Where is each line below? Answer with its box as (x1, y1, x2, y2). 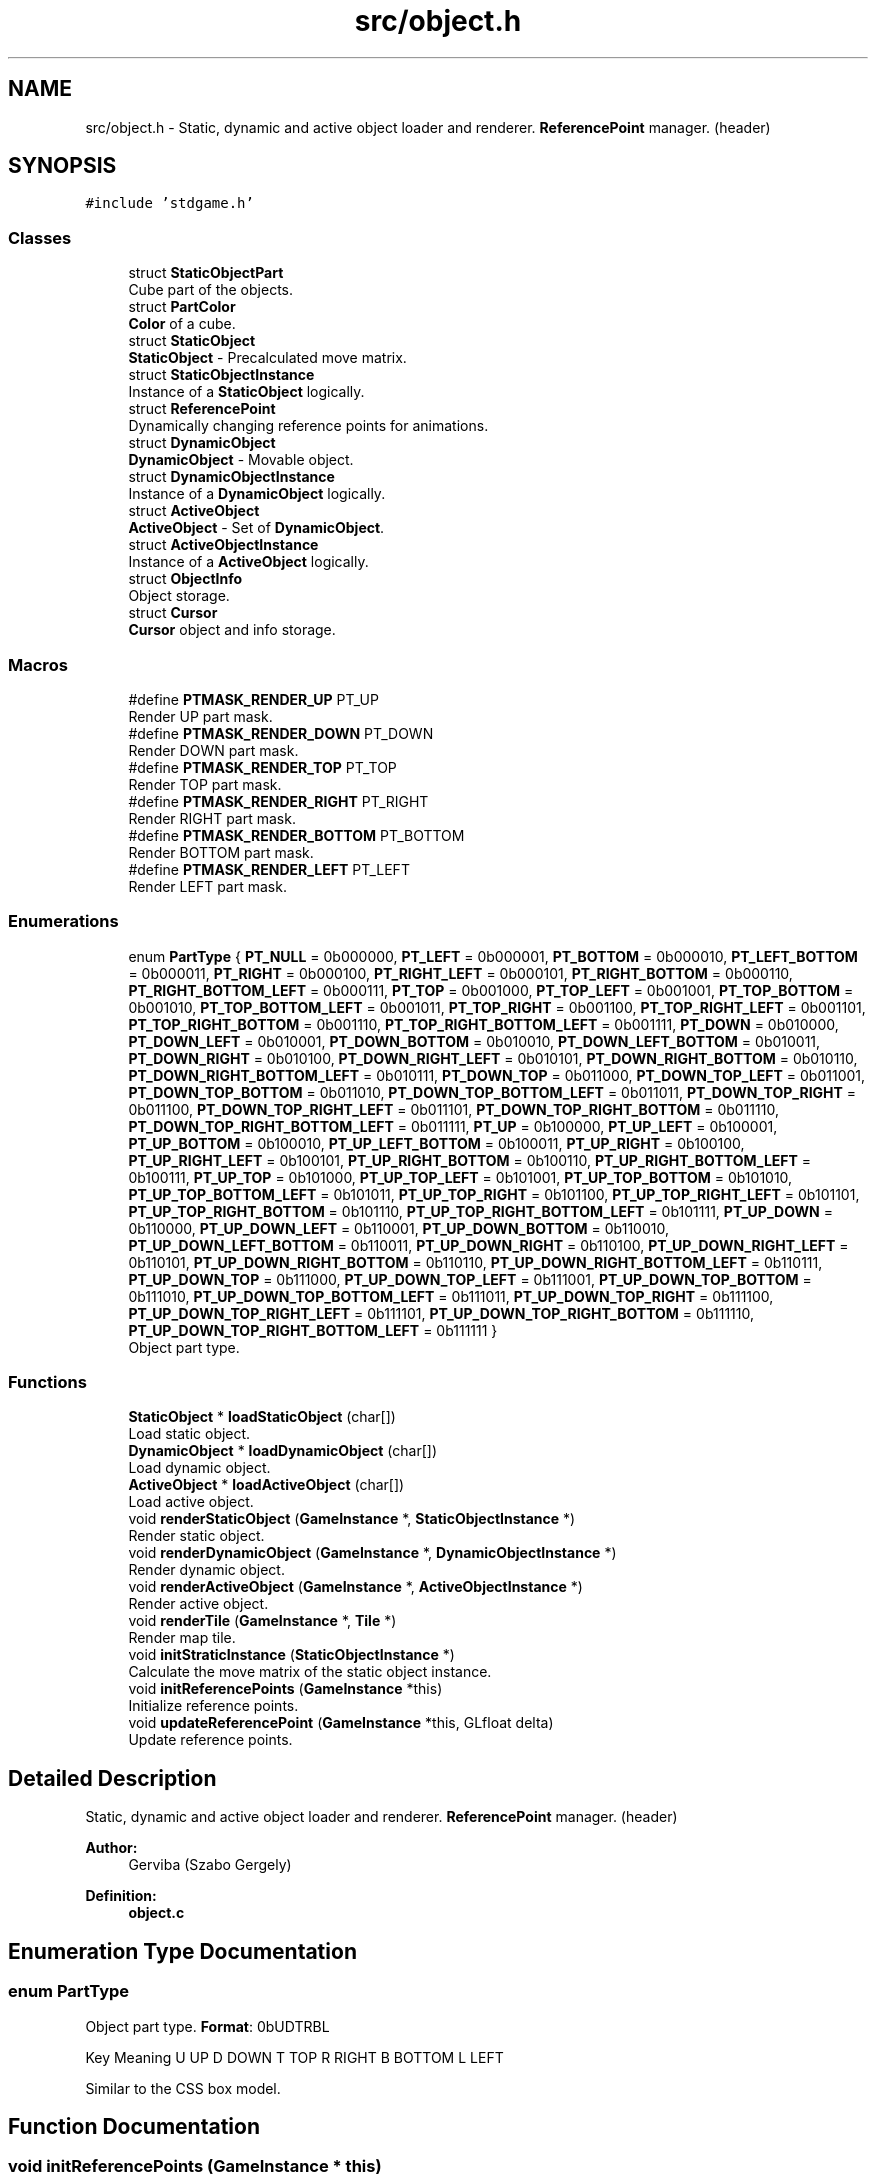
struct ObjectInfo (128, 570, 243, 588)
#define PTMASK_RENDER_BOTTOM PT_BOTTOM (128, 826, 465, 844)
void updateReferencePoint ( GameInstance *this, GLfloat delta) (128, 1714, 554, 1732)
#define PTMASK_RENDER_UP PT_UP (128, 690, 379, 708)
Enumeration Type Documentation (8, 1938, 357, 1964)
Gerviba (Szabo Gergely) (128, 1856, 292, 1874)
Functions (8, 1372, 87, 1393)
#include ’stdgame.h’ (85, 195, 254, 212)
